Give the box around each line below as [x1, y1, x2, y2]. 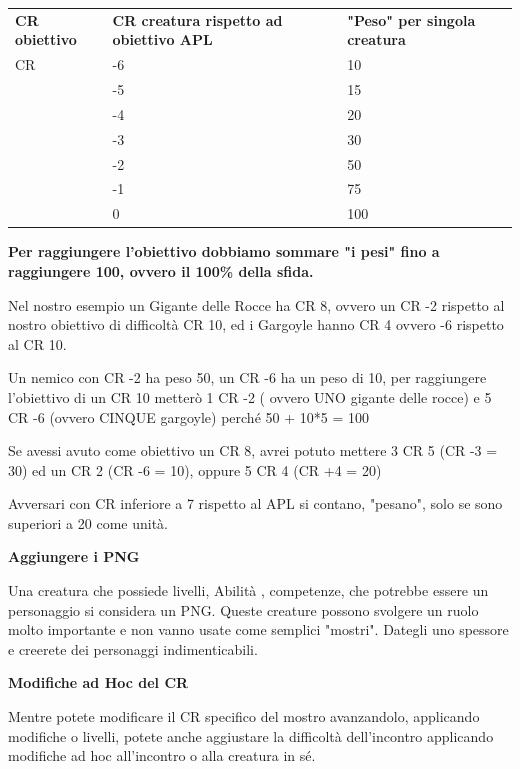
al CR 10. [8, 333, 67, 354]
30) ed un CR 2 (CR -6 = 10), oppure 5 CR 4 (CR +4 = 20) [8, 459, 382, 480]
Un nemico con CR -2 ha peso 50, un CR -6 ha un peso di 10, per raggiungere [8, 367, 487, 388]
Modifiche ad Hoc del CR [8, 672, 189, 693]
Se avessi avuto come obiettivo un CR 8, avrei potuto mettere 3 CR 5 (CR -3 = [8, 440, 498, 461]
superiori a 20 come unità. [8, 512, 168, 533]
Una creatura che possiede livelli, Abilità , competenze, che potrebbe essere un [8, 580, 489, 601]
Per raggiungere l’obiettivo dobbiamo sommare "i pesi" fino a [8, 241, 440, 262]
